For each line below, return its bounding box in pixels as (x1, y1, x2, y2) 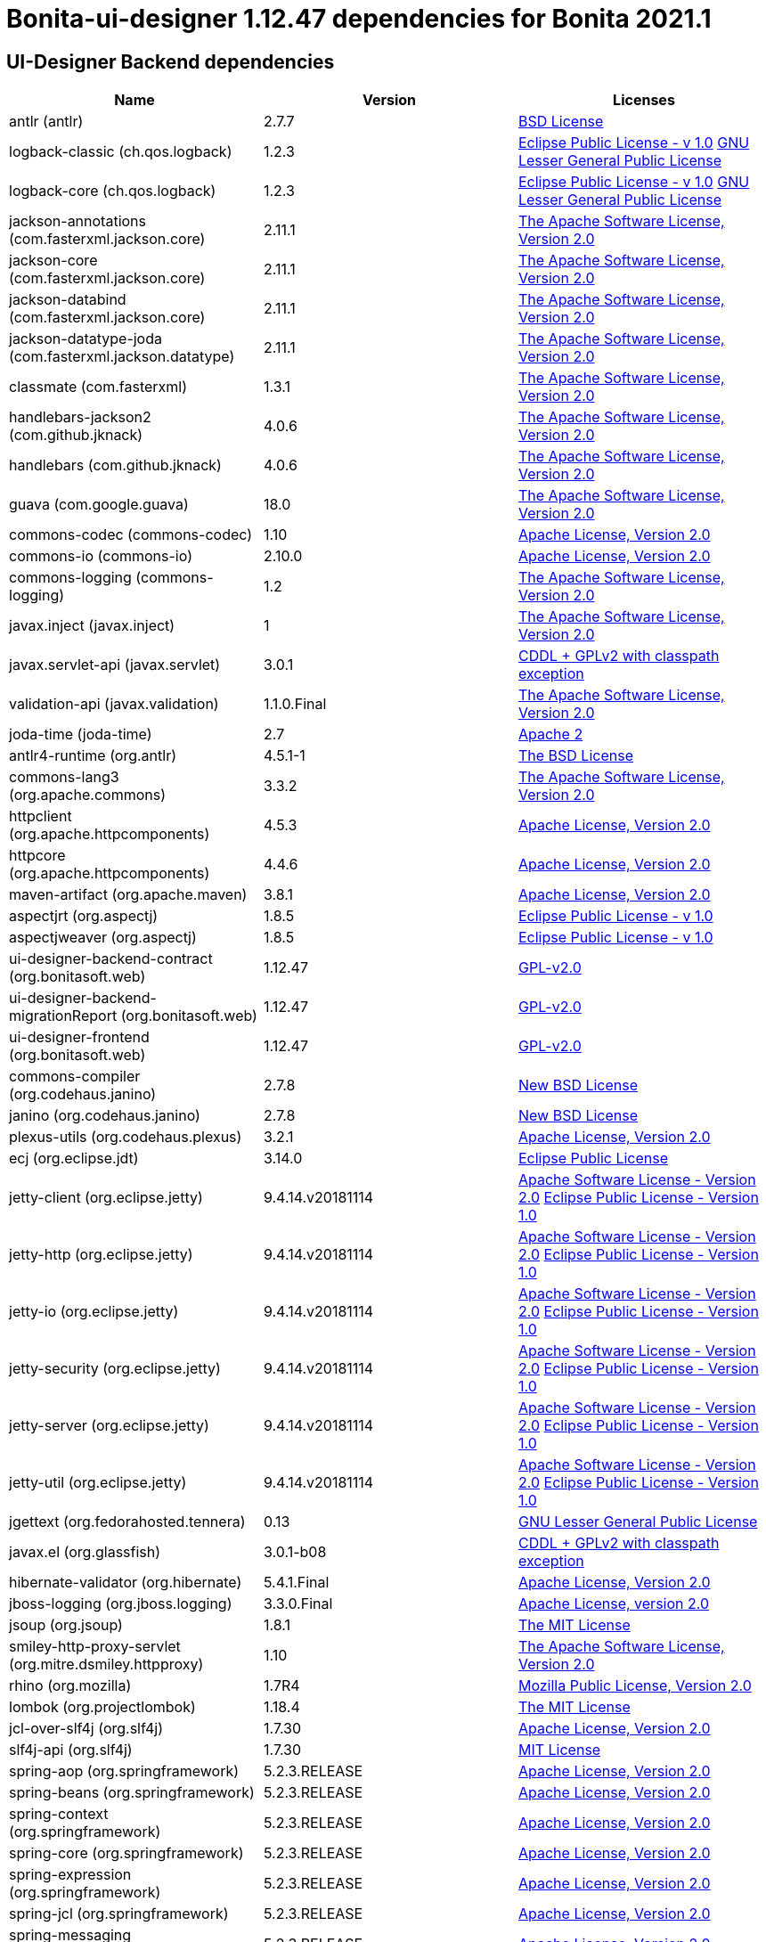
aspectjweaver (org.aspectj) (9, 928, 197, 947)
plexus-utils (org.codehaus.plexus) (9, 1128, 242, 1146)
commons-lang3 (9, 768, 119, 787)
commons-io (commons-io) (9, 547, 192, 566)
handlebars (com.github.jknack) (9, 456, 222, 475)
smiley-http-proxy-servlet (9, 1637, 181, 1656)
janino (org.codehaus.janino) (9, 1106, 200, 1125)
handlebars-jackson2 (9, 408, 151, 427)
